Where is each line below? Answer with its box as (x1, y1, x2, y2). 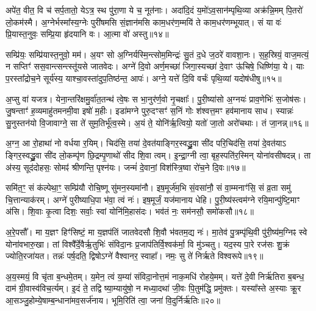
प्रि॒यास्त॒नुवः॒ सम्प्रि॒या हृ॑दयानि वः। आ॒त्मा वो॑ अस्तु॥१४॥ (5, 27, 169, 40)
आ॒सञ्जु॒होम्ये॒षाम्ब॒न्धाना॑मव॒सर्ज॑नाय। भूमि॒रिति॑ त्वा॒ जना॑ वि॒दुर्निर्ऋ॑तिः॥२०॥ (5, 293, 220, 306)
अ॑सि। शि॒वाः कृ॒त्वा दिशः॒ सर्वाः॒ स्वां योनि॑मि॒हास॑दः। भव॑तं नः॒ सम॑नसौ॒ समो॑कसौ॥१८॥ (5, 205, 254, 218)
